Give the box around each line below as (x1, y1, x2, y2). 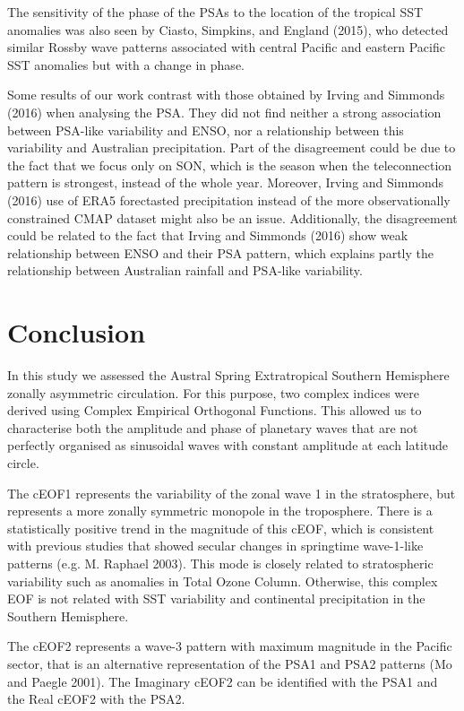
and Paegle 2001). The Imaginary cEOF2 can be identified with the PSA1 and (7, 672, 438, 690)
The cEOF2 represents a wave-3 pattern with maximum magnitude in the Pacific (7, 637, 452, 655)
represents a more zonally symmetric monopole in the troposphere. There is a (7, 501, 433, 520)
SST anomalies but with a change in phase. (7, 55, 245, 74)
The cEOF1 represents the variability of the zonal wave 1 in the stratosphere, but (7, 483, 456, 502)
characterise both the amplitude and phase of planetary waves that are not (7, 418, 418, 437)
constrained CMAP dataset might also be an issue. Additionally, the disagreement (7, 208, 458, 227)
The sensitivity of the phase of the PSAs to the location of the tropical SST (7, 3, 424, 21)
